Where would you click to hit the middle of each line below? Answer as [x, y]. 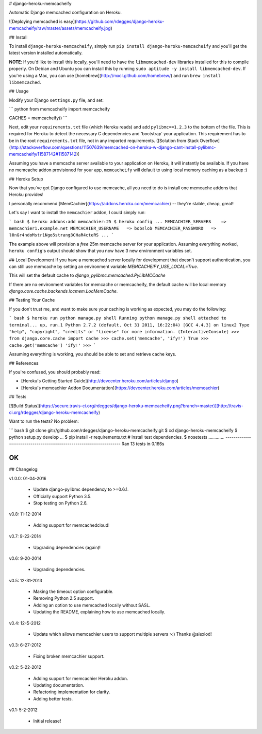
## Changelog [23, 469]
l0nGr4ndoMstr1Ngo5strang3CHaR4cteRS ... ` [61, 235]
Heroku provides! [26, 195]
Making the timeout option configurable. [73, 591]
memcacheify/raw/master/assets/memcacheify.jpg [60, 28]
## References [24, 363]
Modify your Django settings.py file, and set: [56, 100]
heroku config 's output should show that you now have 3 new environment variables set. [100, 251]
